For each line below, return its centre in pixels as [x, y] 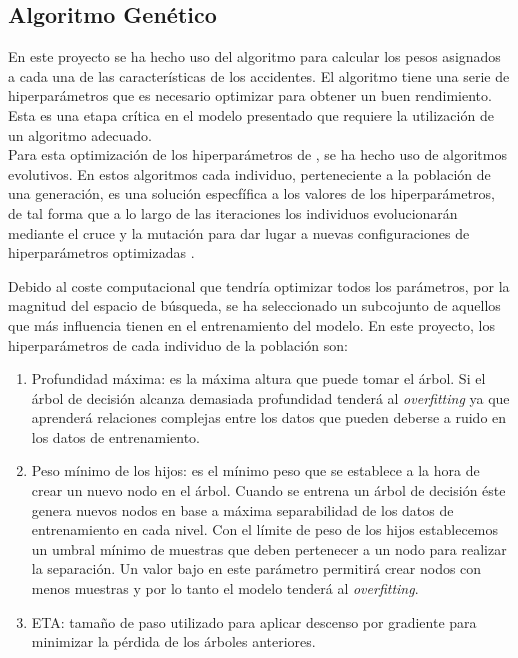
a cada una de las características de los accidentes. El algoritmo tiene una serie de [259, 75]
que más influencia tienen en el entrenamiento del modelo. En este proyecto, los [251, 324]
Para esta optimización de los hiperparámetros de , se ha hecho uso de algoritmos [257, 154]
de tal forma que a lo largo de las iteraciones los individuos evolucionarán [233, 212]
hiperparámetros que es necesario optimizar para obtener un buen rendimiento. [250, 95]
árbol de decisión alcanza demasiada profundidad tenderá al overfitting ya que [270, 397]
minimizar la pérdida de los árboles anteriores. [173, 641]
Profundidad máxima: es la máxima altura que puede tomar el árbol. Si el [258, 378]
